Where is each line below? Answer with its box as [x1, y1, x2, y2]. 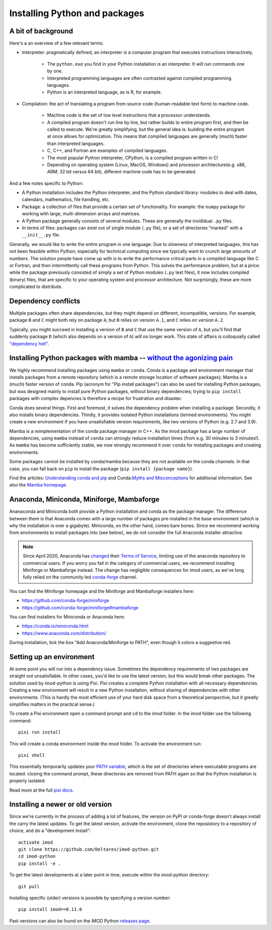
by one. [47, 68, 63, 74]
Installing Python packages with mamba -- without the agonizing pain [9, 354, 233, 362]
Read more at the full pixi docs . [9, 787, 74, 793]
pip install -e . [18, 860, 61, 866]
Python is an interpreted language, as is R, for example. [47, 89, 162, 95]
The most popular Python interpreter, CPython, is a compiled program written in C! [47, 155, 219, 161]
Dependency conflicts [9, 297, 81, 305]
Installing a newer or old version [9, 800, 112, 809]
